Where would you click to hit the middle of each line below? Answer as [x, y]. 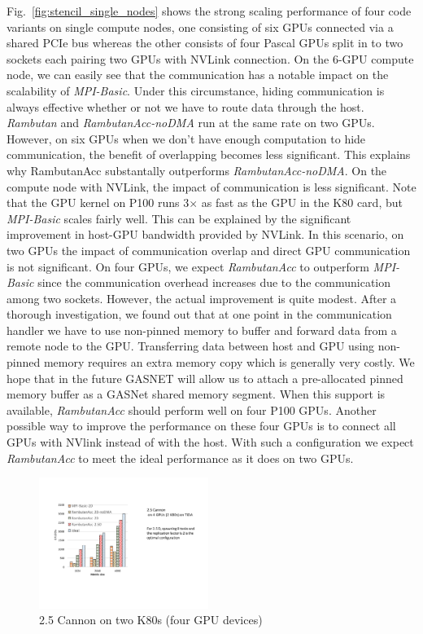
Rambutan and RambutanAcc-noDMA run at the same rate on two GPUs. [191, 123]
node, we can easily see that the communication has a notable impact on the [198, 75]
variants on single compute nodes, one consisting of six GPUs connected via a [200, 26]
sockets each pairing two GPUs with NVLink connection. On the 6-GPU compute [210, 58]
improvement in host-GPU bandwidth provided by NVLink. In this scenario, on [205, 234]
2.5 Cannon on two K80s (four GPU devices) [151, 620]
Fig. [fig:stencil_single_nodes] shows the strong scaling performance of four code [209, 11]
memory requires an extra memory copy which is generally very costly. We [229, 362]
